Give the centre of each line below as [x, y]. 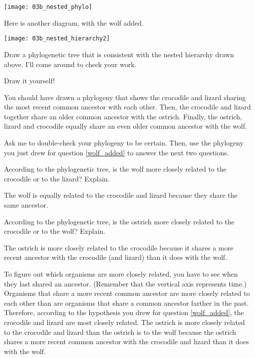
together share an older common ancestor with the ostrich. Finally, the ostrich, [123, 116]
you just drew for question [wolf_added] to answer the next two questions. [116, 152]
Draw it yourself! [30, 81]
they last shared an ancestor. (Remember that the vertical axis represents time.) [126, 283]
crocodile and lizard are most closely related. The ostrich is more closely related [125, 322]
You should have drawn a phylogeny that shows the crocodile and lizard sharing [125, 97]
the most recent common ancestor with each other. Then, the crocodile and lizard [127, 107]
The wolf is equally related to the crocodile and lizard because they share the [121, 195]
